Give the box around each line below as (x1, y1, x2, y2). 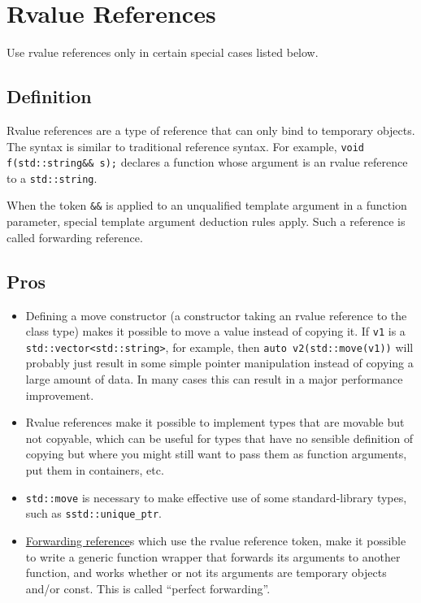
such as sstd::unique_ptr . (25, 505, 162, 522)
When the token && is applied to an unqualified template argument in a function (7, 197, 407, 214)
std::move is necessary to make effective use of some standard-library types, (25, 488, 407, 505)
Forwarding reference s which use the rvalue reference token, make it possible (25, 531, 406, 549)
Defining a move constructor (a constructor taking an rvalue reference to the (25, 306, 407, 323)
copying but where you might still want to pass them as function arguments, (25, 445, 407, 462)
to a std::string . (7, 169, 98, 186)
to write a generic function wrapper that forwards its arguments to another (25, 548, 401, 565)
